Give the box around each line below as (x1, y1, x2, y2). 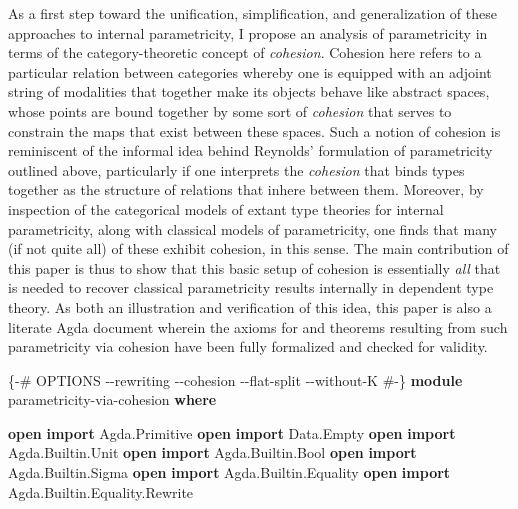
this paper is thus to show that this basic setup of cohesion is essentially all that (8, 257, 501, 278)
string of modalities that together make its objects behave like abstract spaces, (8, 81, 490, 102)
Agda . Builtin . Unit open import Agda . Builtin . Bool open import (8, 442, 417, 463)
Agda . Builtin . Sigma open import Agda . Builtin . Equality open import (8, 462, 451, 483)
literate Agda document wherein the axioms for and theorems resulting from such (8, 316, 508, 337)
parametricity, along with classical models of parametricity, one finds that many (8, 218, 497, 239)
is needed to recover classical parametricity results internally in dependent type (8, 277, 494, 298)
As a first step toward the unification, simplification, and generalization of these (8, 3, 497, 23)
